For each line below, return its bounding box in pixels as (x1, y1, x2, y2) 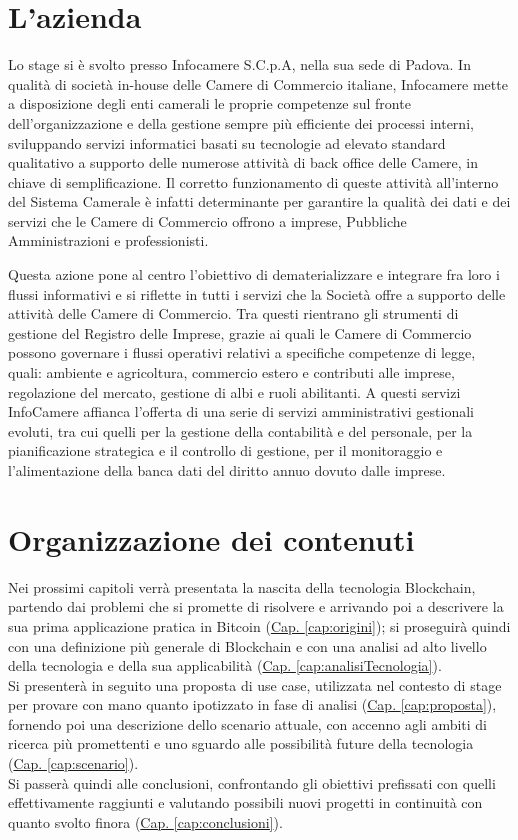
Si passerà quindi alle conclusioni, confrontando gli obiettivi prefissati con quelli (8, 772, 496, 793)
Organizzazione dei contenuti (8, 518, 415, 559)
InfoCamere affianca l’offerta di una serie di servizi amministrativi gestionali (8, 401, 474, 422)
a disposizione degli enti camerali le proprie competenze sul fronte (8, 93, 411, 114)
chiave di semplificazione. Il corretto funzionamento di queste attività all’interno (8, 171, 499, 192)
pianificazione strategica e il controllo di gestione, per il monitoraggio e (8, 440, 443, 461)
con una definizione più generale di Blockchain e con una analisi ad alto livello (8, 635, 487, 656)
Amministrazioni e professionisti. (8, 230, 209, 251)
